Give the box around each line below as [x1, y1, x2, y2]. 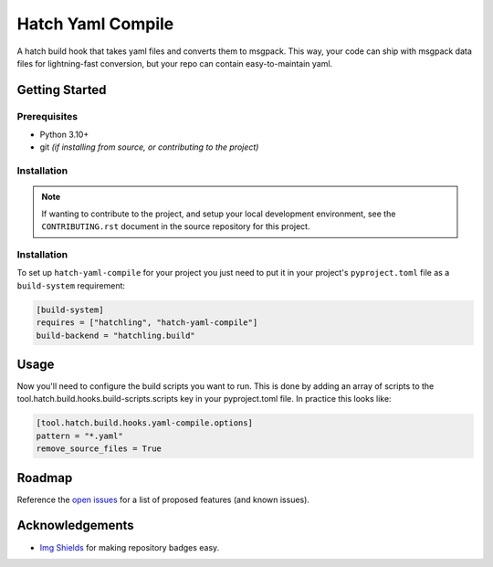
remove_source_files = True [36, 444, 162, 454]
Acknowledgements [16, 518, 134, 533]
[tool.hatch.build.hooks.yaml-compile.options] [36, 418, 253, 428]
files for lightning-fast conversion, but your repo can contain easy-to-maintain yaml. [16, 58, 333, 68]
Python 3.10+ [39, 129, 89, 141]
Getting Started [16, 82, 107, 98]
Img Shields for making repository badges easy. [39, 541, 220, 552]
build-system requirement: [16, 279, 126, 291]
